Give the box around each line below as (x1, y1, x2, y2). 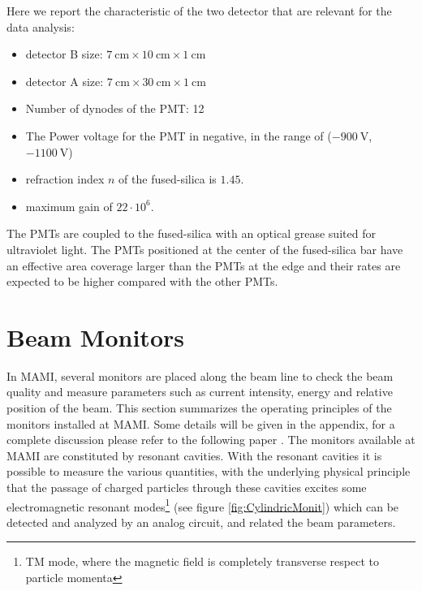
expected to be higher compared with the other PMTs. (6, 273, 278, 290)
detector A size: (25, 72, 104, 89)
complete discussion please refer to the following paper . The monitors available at (6, 431, 416, 448)
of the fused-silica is (118, 170, 217, 188)
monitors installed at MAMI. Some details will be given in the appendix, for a (6, 415, 395, 432)
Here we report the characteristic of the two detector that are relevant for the (6, 2, 392, 19)
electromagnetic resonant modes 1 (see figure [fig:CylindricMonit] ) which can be (6, 495, 399, 515)
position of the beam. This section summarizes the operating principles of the (6, 399, 392, 416)
